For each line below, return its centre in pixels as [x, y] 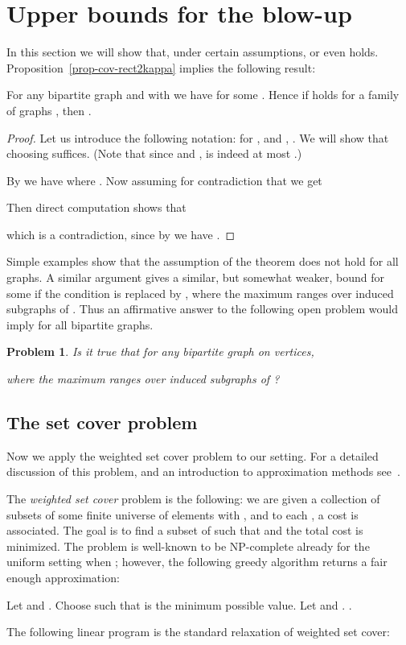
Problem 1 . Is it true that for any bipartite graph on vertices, [160, 351]
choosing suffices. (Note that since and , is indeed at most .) [154, 153]
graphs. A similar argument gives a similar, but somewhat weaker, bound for [196, 277]
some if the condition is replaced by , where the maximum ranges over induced [200, 293]
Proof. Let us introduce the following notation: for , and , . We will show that [198, 137]
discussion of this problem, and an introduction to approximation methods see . [203, 471]
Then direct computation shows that [96, 207]
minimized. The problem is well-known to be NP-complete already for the [188, 546]
